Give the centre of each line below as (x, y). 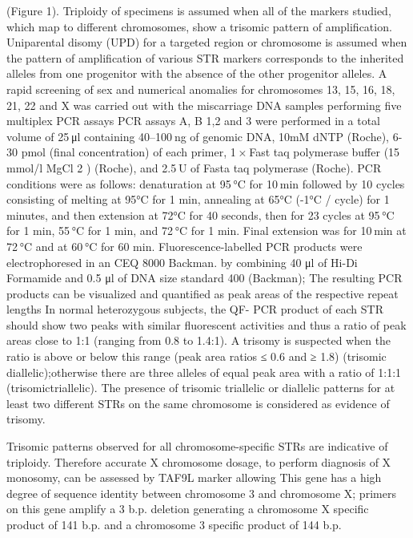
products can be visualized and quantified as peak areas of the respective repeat (202, 293)
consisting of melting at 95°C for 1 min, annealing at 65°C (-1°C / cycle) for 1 (198, 199)
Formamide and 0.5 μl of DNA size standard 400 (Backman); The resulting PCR (204, 278)
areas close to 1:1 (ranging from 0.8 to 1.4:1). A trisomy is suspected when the (199, 340)
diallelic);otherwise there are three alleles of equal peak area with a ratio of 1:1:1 (204, 372)
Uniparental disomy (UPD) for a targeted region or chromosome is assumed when (207, 42)
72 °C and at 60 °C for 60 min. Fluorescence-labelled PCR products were (184, 246)
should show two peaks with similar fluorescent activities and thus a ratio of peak (206, 324)
